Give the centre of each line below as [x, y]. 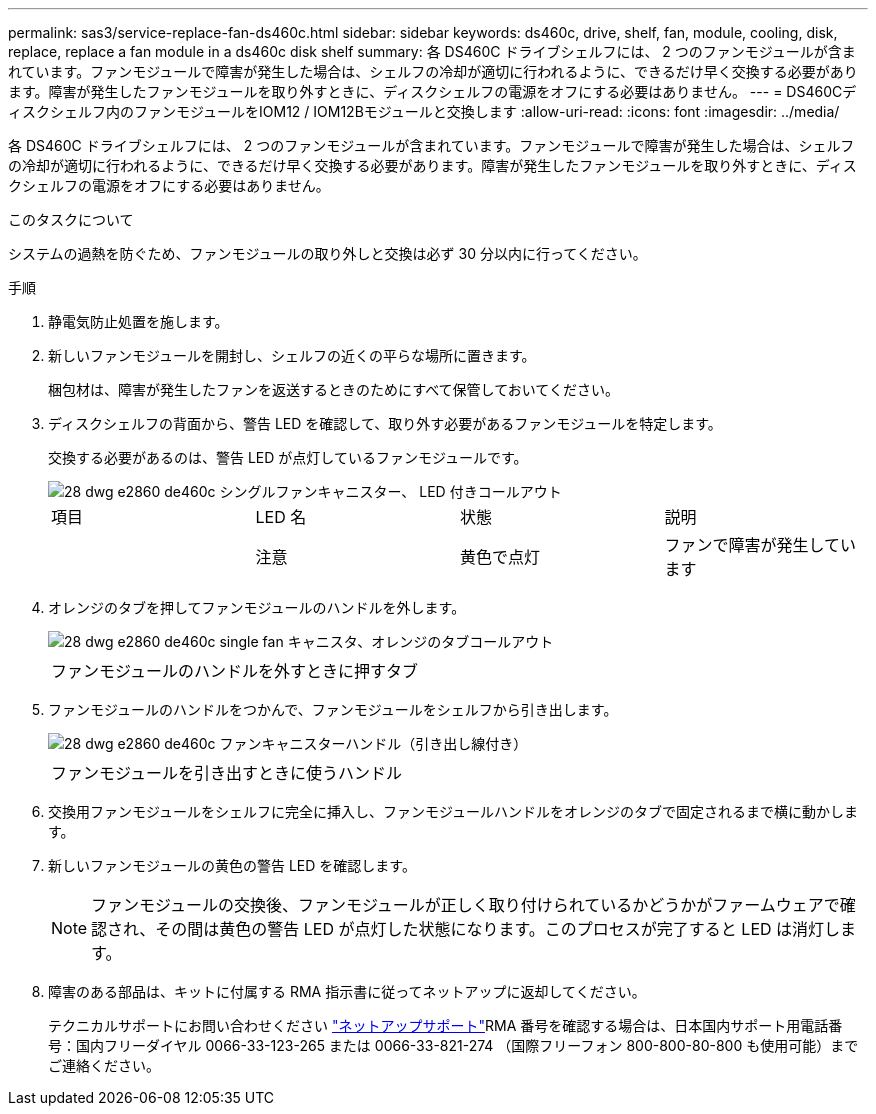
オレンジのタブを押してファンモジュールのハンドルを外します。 [257, 607]
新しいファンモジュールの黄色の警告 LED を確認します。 [232, 865]
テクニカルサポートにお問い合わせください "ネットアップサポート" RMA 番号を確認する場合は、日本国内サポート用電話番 [445, 1025]
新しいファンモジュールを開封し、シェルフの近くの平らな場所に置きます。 [292, 355]
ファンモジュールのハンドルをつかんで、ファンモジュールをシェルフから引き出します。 [333, 709]
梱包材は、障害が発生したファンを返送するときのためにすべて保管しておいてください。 [333, 389]
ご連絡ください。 [104, 1065]
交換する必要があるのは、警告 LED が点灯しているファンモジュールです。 [288, 457]
